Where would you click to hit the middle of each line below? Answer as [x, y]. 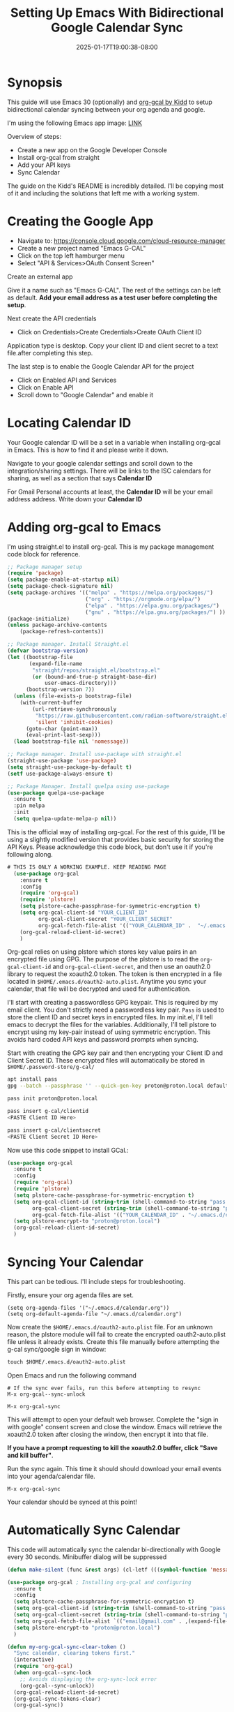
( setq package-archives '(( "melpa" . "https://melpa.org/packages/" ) [110, 593]
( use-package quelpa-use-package [56, 793]
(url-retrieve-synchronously [75, 709]
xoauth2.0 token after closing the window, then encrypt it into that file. [108, 1434]
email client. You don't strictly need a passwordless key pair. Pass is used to [116, 1010]
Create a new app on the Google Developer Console [92, 150]
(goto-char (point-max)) [62, 729]
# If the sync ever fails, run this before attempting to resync [104, 1388]
